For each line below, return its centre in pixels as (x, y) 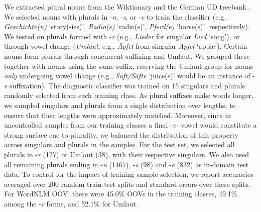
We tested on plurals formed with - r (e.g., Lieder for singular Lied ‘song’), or (122, 36)
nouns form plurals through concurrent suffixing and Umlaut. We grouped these (127, 56)
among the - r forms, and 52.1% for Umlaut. (71, 203)
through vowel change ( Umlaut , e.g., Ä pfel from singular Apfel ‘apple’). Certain (126, 46)
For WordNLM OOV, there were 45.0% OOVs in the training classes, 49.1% (121, 194)
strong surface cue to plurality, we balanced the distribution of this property (121, 134)
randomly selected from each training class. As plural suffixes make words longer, (129, 95)
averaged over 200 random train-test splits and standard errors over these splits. (127, 184)
